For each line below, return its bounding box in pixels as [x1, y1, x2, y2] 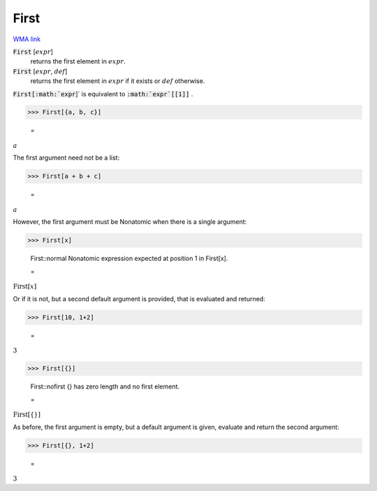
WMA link [13, 35, 41, 43]
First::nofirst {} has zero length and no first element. [30, 382, 180, 391]
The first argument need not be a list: [13, 153, 120, 162]
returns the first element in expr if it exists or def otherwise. [30, 77, 205, 85]
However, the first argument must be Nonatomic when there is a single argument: [13, 218, 247, 226]
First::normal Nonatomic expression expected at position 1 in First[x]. [30, 255, 228, 263]
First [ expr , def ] [13, 67, 68, 75]
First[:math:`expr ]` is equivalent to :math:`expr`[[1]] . [13, 89, 193, 98]
